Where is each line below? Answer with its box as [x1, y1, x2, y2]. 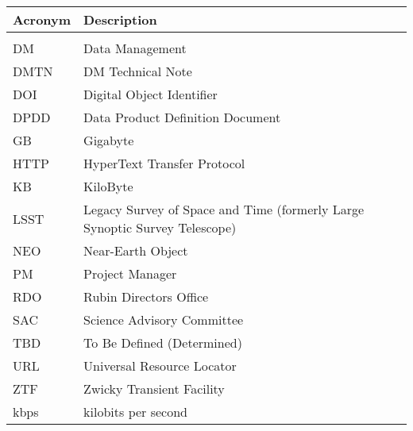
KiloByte [83, 177, 133, 195]
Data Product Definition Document [83, 108, 281, 126]
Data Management [83, 39, 187, 57]
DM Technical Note [83, 62, 192, 80]
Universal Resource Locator [83, 356, 237, 375]
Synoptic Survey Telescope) [83, 218, 237, 237]
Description [83, 10, 157, 29]
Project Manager [83, 264, 177, 283]
